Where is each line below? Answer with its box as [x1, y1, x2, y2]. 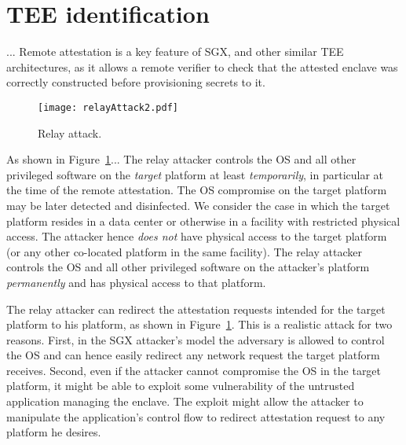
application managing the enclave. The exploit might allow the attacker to [6, 393, 364, 410]
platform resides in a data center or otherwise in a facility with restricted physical [6, 212, 401, 229]
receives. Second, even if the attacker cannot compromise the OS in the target [6, 362, 382, 378]
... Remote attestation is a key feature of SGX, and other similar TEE [6, 43, 344, 60]
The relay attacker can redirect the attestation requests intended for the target [6, 300, 386, 317]
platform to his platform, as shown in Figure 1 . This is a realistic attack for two [6, 316, 393, 333]
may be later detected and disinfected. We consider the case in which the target [6, 197, 390, 213]
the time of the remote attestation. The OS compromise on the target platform [6, 182, 387, 198]
